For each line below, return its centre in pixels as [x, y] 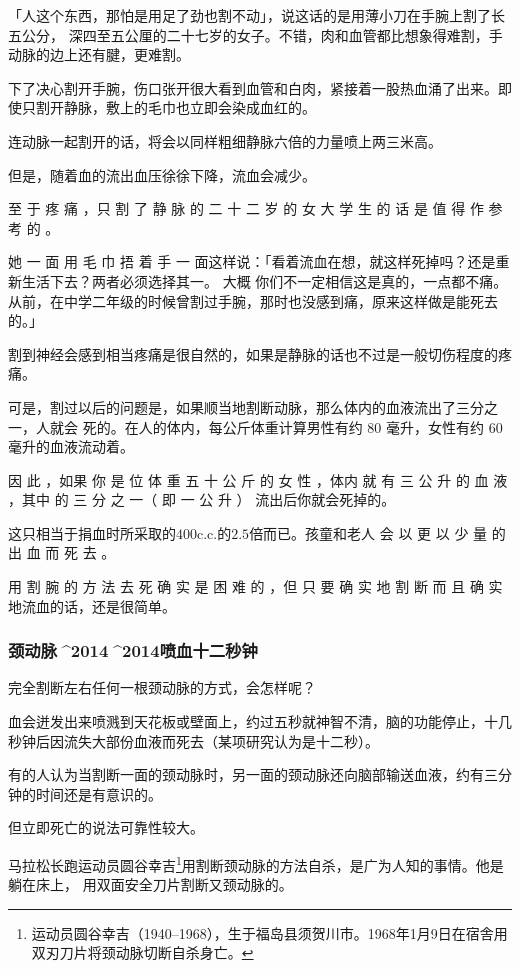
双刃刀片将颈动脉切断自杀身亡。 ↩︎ [142, 952]
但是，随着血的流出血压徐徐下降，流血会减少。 [162, 174]
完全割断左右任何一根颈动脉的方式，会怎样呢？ [162, 687]
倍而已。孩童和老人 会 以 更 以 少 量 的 [377, 532]
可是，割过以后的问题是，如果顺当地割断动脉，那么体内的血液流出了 [232, 406]
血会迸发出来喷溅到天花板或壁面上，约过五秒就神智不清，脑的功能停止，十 [253, 721]
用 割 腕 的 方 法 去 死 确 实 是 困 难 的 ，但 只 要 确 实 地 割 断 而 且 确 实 [255, 586]
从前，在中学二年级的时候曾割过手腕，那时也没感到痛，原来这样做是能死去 [253, 300]
